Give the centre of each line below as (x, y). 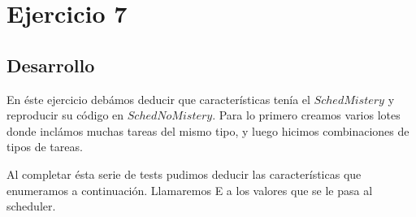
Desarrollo (51, 65)
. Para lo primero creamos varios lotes (306, 115)
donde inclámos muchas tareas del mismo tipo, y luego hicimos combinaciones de (208, 130)
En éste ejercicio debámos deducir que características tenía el (158, 99)
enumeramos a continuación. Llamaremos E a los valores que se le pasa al (190, 190)
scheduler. (31, 206)
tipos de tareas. (45, 147)
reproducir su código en (65, 115)
